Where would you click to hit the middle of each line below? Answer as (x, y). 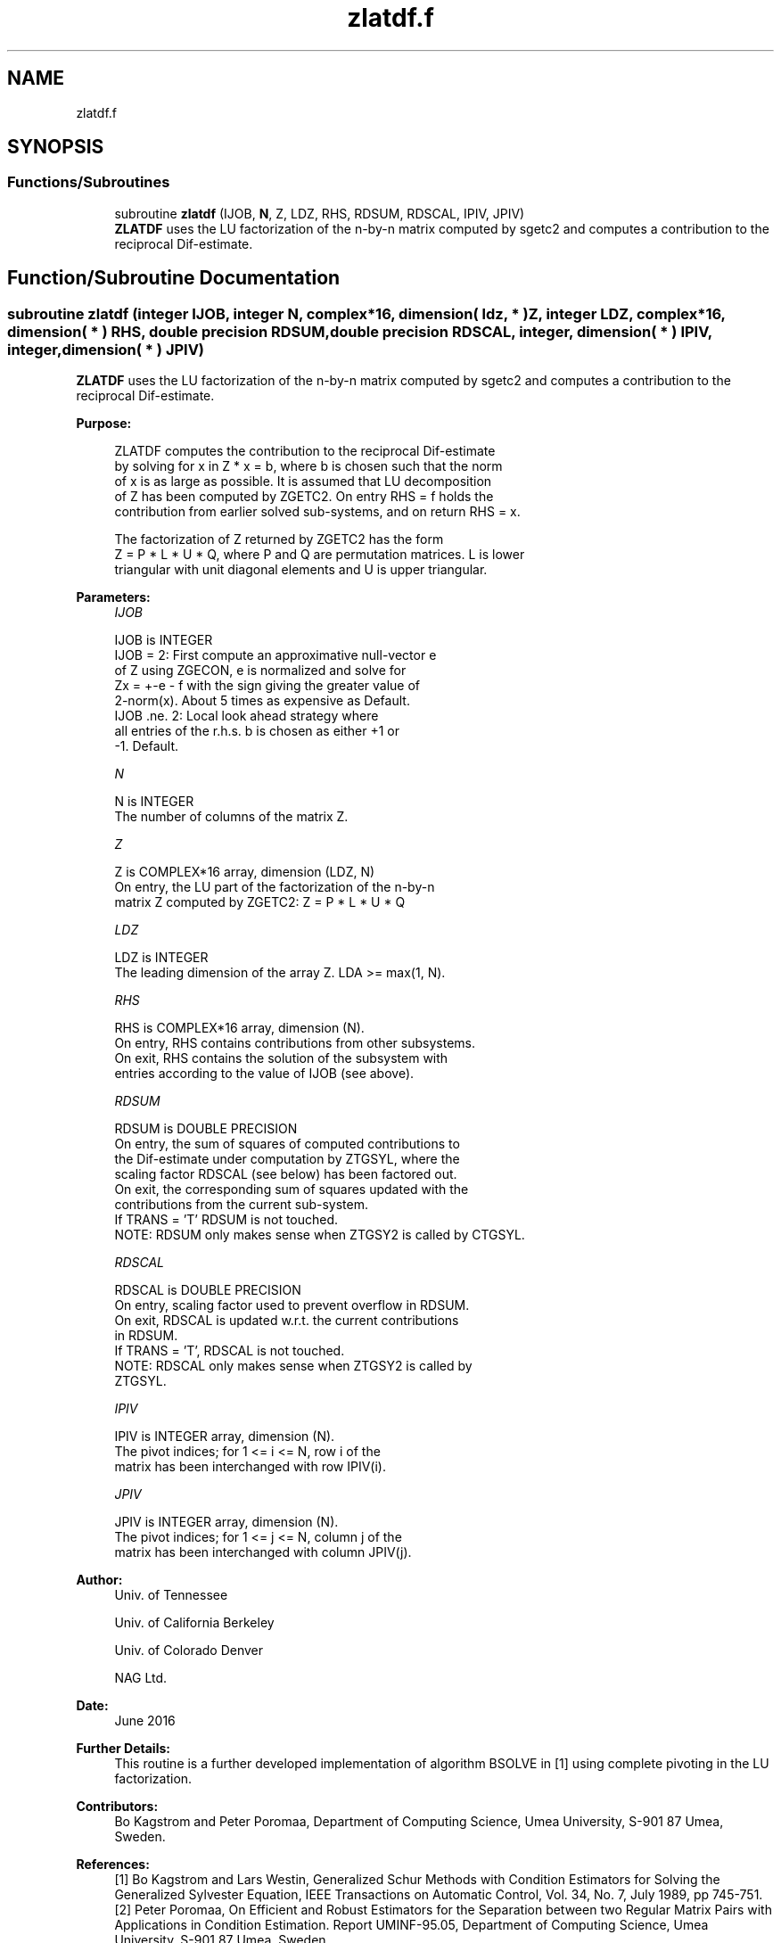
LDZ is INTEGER (161, 958)
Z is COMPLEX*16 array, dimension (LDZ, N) (245, 872)
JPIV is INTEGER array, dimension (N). (226, 1522)
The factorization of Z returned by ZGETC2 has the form (279, 539)
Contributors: (117, 1807)
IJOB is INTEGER (164, 640)
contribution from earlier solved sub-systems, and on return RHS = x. (317, 512)
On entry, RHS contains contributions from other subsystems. (295, 1043)
